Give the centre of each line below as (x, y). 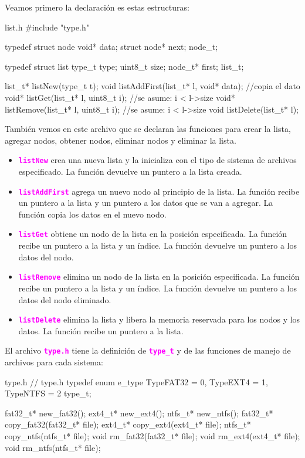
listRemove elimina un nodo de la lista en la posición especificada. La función (159, 277)
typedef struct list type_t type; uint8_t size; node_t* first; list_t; (124, 66)
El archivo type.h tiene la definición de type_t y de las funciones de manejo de (148, 350)
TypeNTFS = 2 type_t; (48, 393)
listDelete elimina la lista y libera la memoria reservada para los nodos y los (159, 319)
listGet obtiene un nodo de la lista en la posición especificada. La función (153, 234)
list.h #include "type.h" (47, 27)
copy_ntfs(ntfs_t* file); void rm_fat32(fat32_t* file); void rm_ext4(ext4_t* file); (152, 436)
